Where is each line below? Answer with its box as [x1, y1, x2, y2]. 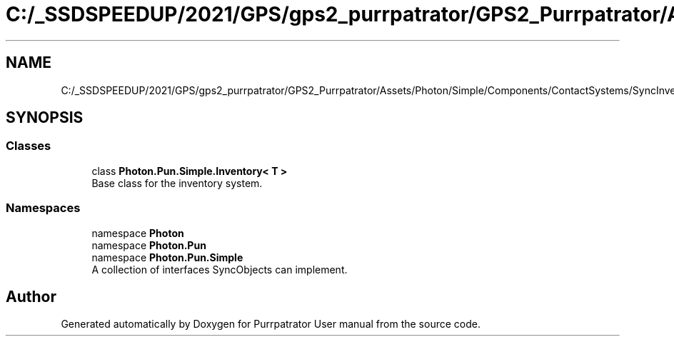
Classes [6, 139, 51, 154]
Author [6, 287, 56, 306]
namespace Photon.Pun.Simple [91, 251, 243, 263]
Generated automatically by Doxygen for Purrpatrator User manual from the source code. [61, 318, 481, 331]
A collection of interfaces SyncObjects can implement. [91, 263, 348, 276]
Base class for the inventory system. [91, 176, 263, 189]
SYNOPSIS [6, 109, 84, 127]
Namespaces [6, 201, 81, 216]
